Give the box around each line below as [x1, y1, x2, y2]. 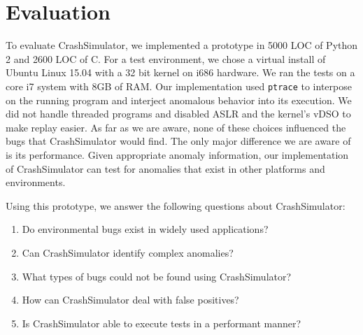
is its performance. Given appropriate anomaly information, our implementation [6, 147, 349, 162]
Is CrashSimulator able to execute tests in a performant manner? [22, 315, 301, 330]
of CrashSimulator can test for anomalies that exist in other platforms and [6, 161, 325, 176]
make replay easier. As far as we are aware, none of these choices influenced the [6, 120, 346, 134]
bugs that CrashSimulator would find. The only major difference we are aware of [6, 134, 351, 148]
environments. [6, 175, 66, 190]
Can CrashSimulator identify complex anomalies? [22, 245, 234, 259]
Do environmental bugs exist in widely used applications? [22, 222, 269, 236]
